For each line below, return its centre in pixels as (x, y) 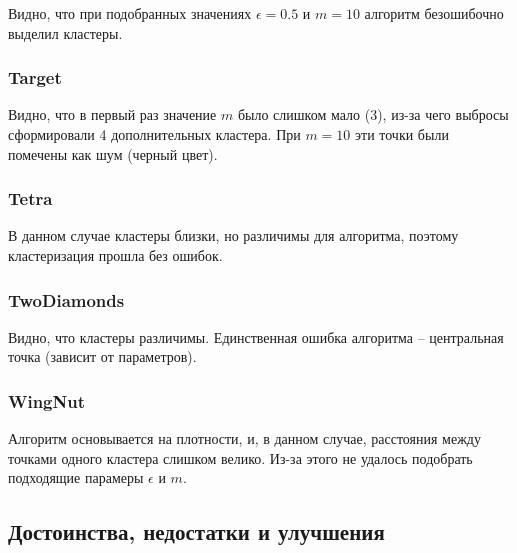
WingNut (47, 400)
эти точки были (402, 134)
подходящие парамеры (76, 477)
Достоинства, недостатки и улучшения (196, 531)
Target (35, 77)
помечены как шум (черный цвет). (113, 153)
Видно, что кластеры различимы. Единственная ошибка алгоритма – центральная (256, 336)
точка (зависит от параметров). (102, 356)
